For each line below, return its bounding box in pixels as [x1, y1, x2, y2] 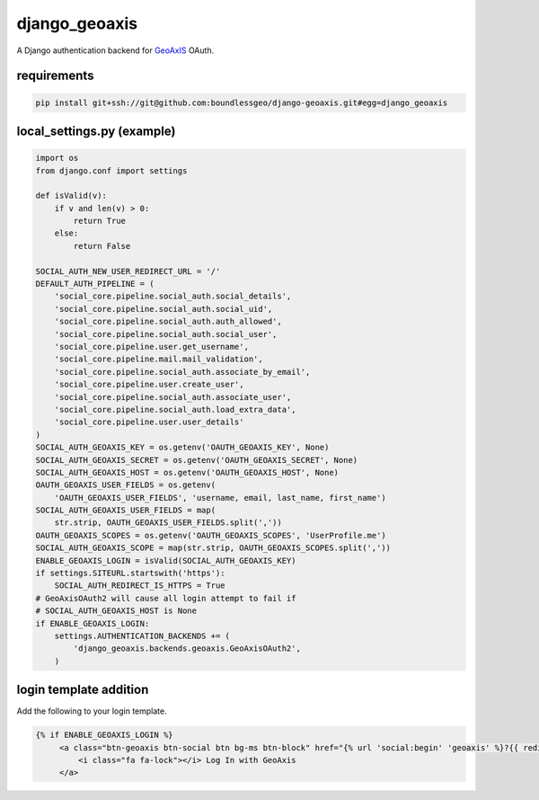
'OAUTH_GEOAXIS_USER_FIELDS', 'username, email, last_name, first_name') [54, 493, 386, 502]
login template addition [16, 682, 149, 698]
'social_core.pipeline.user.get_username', [54, 342, 249, 351]
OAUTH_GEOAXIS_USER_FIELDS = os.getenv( [35, 480, 216, 490]
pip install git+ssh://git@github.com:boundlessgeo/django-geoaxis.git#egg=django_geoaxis [35, 97, 448, 108]
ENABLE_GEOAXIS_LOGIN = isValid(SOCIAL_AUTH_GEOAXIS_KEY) [35, 556, 296, 565]
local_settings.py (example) [16, 123, 176, 138]
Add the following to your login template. [16, 706, 167, 716]
